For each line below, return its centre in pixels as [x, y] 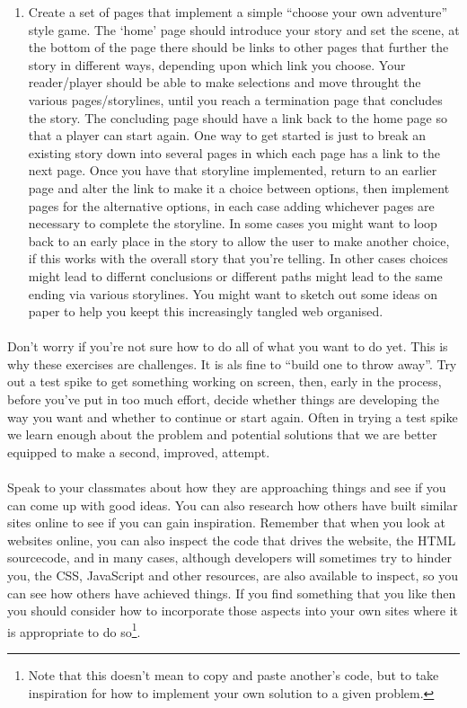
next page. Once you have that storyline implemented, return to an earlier [233, 170]
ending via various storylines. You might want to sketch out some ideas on [233, 293]
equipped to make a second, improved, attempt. [139, 451]
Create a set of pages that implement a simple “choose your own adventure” [238, 12]
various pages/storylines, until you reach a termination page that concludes [235, 99]
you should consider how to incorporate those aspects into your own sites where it [233, 611]
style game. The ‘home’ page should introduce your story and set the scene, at [244, 29]
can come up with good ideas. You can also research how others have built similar [233, 504]
